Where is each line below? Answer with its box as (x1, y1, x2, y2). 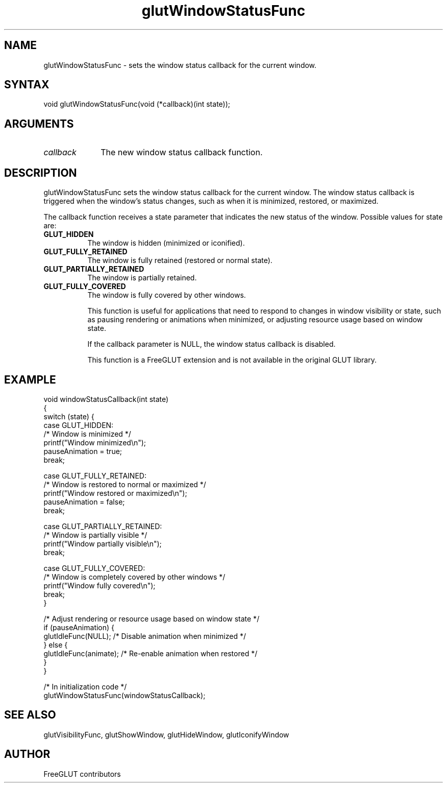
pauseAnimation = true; (43, 446, 122, 456)
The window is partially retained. (87, 273, 197, 282)
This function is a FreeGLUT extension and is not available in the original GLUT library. (87, 355, 377, 365)
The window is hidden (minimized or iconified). (87, 239, 245, 248)
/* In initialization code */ (43, 682, 127, 691)
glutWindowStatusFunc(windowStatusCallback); (43, 690, 206, 700)
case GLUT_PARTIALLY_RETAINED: (43, 521, 162, 531)
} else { (43, 640, 68, 649)
